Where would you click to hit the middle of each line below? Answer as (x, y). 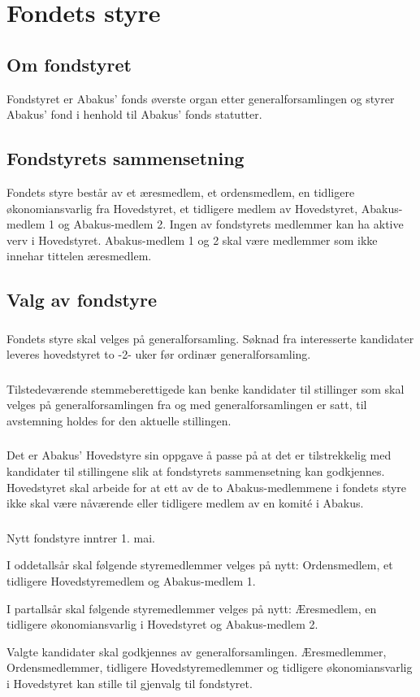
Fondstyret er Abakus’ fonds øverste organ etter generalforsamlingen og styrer (201, 98)
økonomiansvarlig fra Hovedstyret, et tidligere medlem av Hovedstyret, (182, 208)
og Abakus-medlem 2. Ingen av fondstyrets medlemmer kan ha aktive (231, 224)
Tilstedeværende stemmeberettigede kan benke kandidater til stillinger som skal (206, 388)
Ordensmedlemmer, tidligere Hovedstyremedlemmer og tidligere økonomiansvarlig (210, 667)
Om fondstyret (69, 64)
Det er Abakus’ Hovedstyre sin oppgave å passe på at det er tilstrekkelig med (199, 455)
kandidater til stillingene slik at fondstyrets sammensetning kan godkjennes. (196, 471)
